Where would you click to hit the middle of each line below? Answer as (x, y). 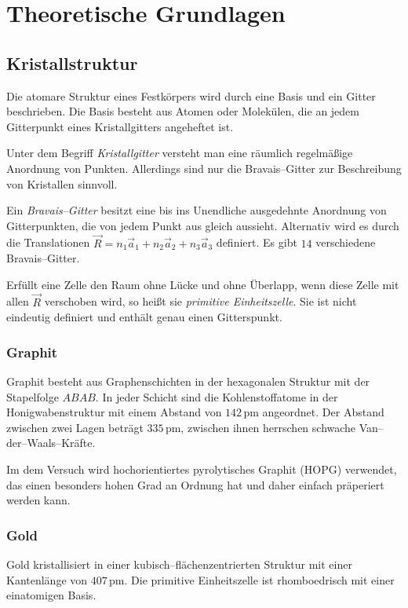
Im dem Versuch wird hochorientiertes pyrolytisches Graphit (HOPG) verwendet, (202, 469)
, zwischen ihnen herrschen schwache (268, 427)
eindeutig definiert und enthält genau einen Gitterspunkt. (144, 317)
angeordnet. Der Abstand (323, 412)
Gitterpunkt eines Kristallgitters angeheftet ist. (120, 126)
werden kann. (38, 500)
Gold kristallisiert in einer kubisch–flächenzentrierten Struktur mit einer (179, 564)
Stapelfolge (33, 396)
